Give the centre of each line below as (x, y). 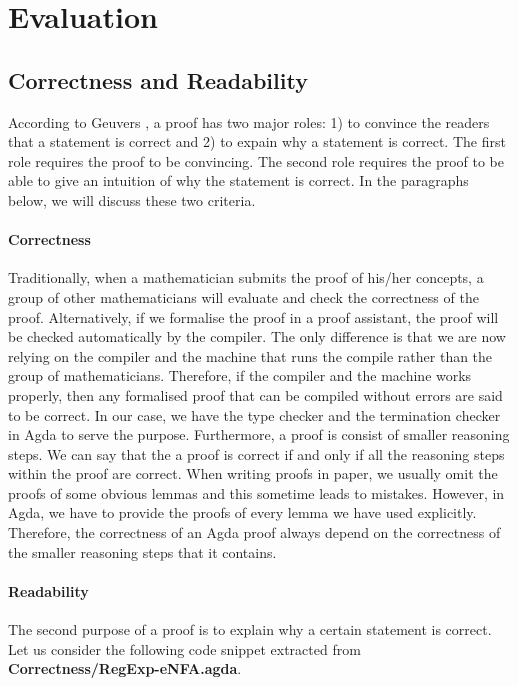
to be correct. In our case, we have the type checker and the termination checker (254, 414)
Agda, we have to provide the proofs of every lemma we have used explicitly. (242, 512)
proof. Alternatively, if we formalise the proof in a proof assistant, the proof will (253, 316)
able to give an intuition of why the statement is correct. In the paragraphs (238, 180)
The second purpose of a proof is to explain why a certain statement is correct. (250, 629)
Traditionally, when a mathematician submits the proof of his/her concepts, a (246, 277)
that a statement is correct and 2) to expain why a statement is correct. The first (257, 141)
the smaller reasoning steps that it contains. (142, 551)
